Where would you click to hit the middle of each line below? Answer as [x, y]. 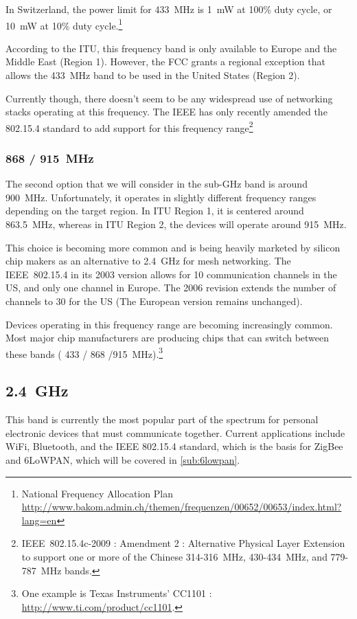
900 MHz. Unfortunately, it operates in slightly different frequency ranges [161, 197]
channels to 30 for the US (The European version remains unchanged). [154, 301]
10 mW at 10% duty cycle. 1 [64, 24]
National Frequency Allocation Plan [97, 493]
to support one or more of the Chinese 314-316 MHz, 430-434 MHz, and [174, 557]
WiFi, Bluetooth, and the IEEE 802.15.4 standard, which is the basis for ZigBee [174, 446]
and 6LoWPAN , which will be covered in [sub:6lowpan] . [123, 460]
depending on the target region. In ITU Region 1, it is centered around [155, 211]
